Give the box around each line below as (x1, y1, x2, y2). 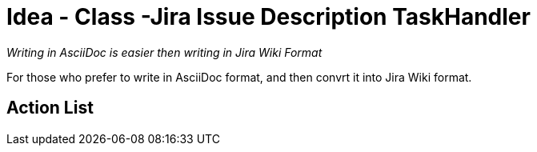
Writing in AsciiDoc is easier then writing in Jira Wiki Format (6, 45, 323, 59)
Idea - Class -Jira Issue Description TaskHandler (6, 3, 531, 30)
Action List (6, 98, 94, 118)
